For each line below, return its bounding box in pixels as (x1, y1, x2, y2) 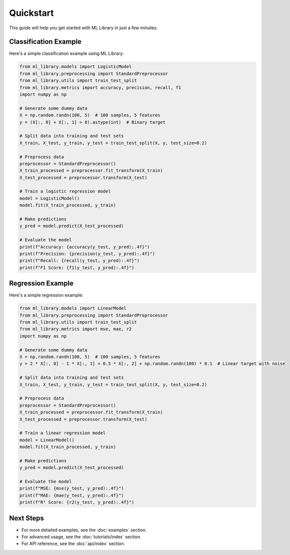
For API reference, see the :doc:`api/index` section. (21, 541, 125, 547)
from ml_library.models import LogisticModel (19, 64, 132, 69)
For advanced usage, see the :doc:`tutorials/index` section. (21, 534, 142, 540)
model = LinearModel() (19, 437, 75, 443)
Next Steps (9, 514, 44, 522)
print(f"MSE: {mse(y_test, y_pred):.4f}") (19, 486, 124, 491)
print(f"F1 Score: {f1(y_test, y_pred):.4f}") (19, 265, 134, 270)
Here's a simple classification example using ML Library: (9, 50, 124, 56)
